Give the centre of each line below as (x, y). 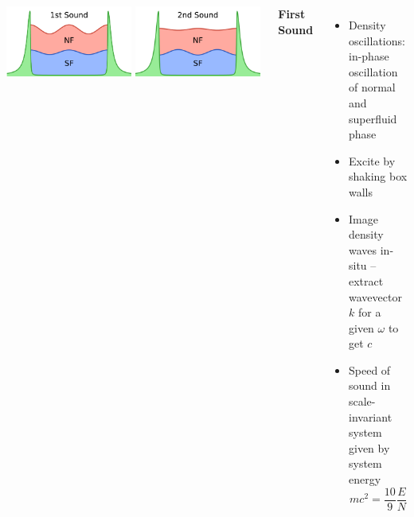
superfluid (373, 118)
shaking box (378, 176)
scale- (362, 401)
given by (369, 447)
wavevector (375, 296)
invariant (370, 416)
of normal (372, 87)
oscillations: (377, 40)
